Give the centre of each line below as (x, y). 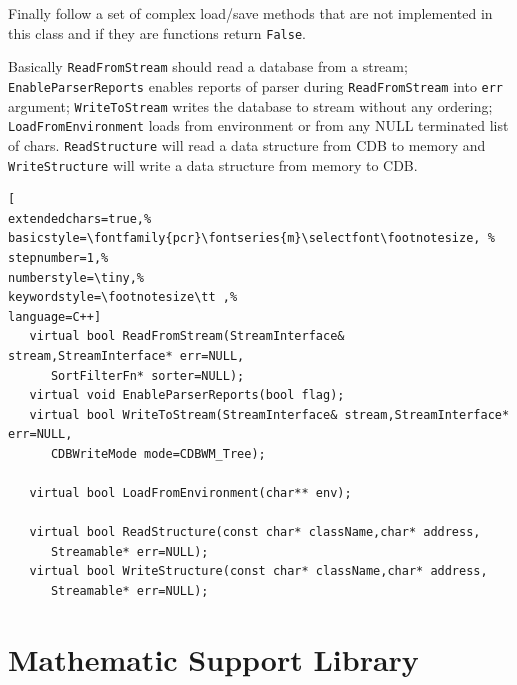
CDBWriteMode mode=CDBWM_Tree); (158, 453)
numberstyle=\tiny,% (76, 277)
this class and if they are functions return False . (157, 32)
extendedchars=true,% (80, 218)
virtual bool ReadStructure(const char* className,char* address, (255, 532)
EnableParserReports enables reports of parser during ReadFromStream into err (256, 85)
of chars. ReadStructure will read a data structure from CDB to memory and (247, 144)
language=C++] (55, 316)
